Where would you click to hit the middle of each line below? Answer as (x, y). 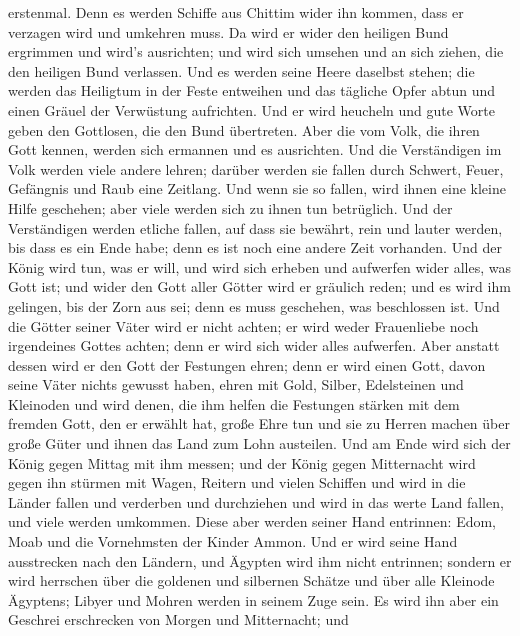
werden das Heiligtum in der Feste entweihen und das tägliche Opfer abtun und (252, 90)
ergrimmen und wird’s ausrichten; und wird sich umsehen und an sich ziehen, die (256, 51)
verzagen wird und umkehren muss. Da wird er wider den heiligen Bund (228, 31)
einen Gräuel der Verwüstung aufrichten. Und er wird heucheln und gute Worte (252, 109)
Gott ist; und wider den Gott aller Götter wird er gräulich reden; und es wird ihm (259, 286)
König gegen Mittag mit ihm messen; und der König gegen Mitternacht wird (242, 462)
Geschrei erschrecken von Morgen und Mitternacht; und (178, 619)
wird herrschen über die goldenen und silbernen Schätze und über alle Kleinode (251, 580)
